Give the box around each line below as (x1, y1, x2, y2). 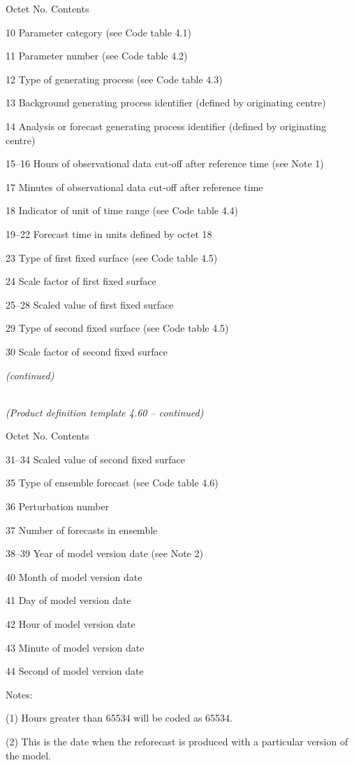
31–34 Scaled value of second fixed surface (6, 451, 185, 466)
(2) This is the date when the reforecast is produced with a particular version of (6, 734, 348, 748)
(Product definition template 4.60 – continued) (6, 405, 204, 419)
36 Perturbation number (6, 499, 110, 514)
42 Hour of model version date (6, 617, 135, 631)
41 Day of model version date (6, 593, 131, 608)
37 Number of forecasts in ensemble (6, 522, 158, 537)
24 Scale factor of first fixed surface (6, 274, 156, 288)
